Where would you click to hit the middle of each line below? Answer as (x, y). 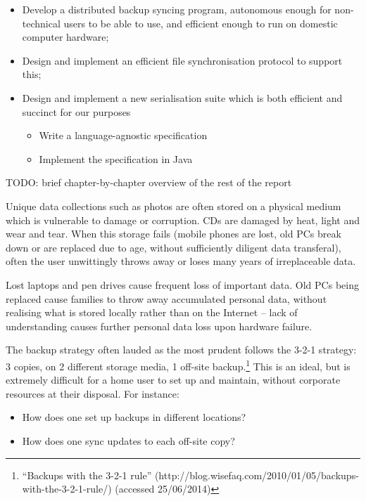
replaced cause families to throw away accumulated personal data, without (166, 298)
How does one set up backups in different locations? (134, 417)
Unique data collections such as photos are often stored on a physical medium (173, 206)
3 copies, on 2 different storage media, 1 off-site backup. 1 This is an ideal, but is (178, 365)
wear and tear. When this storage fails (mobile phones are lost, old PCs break (173, 234)
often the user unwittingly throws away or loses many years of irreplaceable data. (181, 261)
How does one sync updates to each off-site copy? (128, 440)
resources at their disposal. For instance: (93, 393)
